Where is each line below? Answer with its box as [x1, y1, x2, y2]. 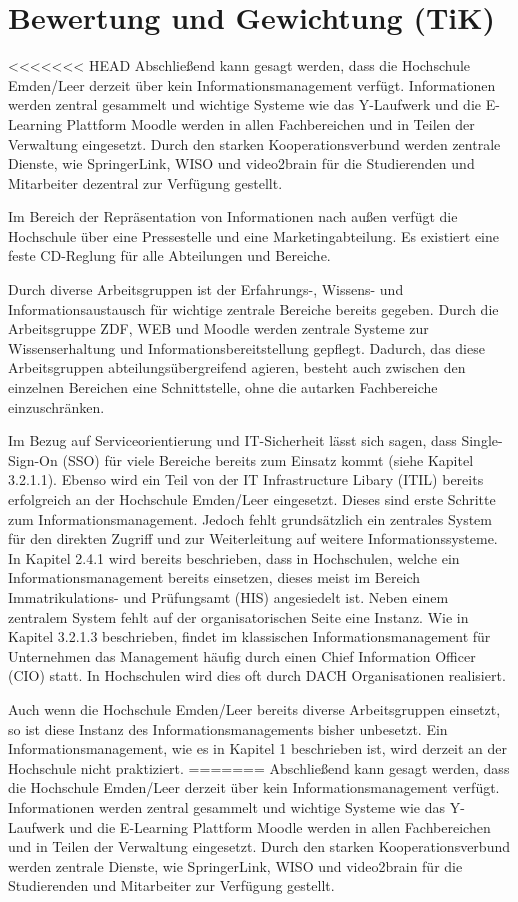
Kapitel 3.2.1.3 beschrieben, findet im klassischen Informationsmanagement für [8, 626, 491, 647]
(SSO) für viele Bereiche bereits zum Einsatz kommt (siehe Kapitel [62, 449, 474, 470]
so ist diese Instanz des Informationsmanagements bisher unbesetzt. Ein [8, 718, 448, 739]
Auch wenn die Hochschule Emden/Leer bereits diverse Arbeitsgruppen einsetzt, [8, 698, 501, 719]
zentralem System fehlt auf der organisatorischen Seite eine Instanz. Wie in [8, 606, 469, 627]
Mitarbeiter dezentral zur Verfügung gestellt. [8, 172, 283, 193]
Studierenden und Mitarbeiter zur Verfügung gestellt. [8, 875, 335, 896]
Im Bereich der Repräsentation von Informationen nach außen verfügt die [8, 206, 458, 227]
